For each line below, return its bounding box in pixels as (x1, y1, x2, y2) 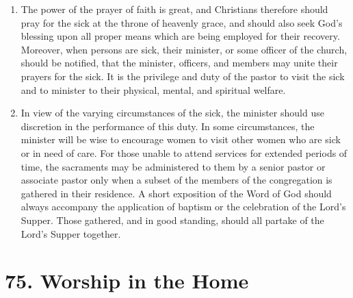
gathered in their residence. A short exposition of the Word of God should (21, 186, 332, 200)
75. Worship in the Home (5, 266, 249, 295)
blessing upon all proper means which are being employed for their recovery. (21, 29, 340, 43)
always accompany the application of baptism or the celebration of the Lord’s (21, 199, 346, 214)
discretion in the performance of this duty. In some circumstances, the (21, 119, 315, 133)
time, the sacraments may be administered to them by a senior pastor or (21, 159, 326, 173)
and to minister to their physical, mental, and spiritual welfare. (21, 82, 286, 97)
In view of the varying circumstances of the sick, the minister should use (21, 105, 324, 120)
